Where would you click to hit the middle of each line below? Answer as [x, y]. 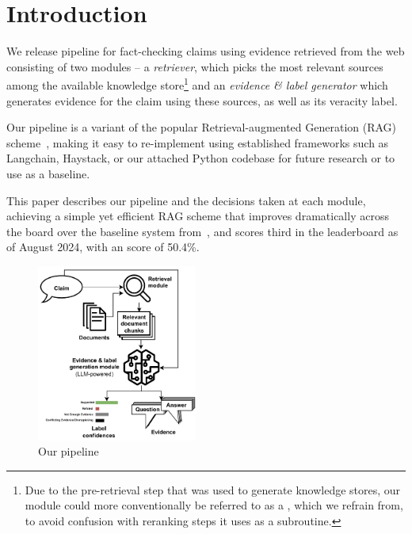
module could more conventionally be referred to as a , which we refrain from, [214, 505]
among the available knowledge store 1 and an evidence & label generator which [197, 84]
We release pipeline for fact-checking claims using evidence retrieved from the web [206, 51]
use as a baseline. [48, 173]
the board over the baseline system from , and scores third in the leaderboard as [202, 231]
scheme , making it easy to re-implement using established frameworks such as [198, 142]
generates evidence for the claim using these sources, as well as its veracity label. [202, 100]
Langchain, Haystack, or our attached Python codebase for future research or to [201, 158]
